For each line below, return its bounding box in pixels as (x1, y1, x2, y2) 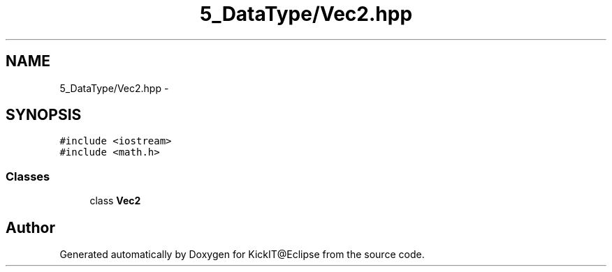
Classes (6, 169, 50, 183)
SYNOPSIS (6, 106, 82, 124)
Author (6, 218, 55, 236)
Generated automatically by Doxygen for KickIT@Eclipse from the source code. (59, 248, 425, 261)
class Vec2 (89, 195, 141, 207)
